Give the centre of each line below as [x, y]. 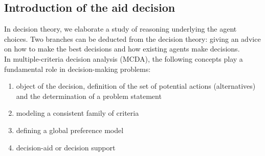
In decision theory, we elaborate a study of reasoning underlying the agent [120, 29]
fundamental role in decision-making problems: [78, 69]
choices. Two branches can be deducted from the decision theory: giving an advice [132, 38]
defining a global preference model [70, 130]
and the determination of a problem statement [89, 96]
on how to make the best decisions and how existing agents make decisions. [122, 49]
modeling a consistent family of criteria [78, 113]
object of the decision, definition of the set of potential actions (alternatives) [136, 86]
